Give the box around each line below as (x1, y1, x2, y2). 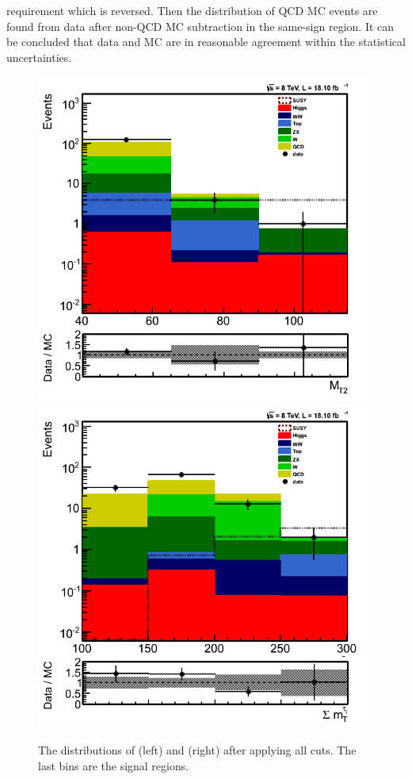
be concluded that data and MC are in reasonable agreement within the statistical (6, 33, 406, 50)
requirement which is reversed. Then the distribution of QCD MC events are (6, 2, 378, 18)
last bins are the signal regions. (38, 757, 189, 773)
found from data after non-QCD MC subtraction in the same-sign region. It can (6, 17, 395, 34)
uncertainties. (6, 48, 72, 65)
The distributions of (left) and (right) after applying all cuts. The (38, 742, 357, 758)
